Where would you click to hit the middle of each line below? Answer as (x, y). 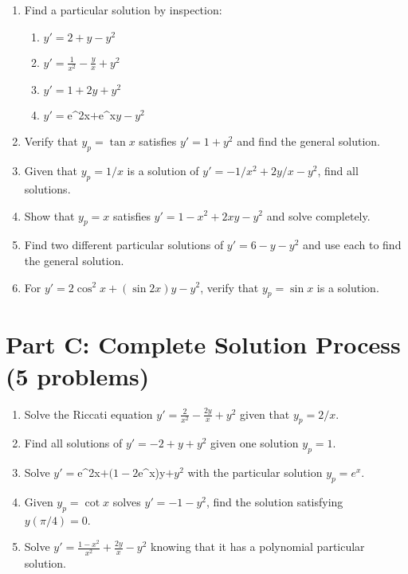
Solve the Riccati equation (88, 414)
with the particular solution (255, 472)
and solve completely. (318, 215)
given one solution (255, 443)
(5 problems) (78, 375)
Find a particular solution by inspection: (123, 10)
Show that (49, 215)
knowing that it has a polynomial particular (258, 547)
